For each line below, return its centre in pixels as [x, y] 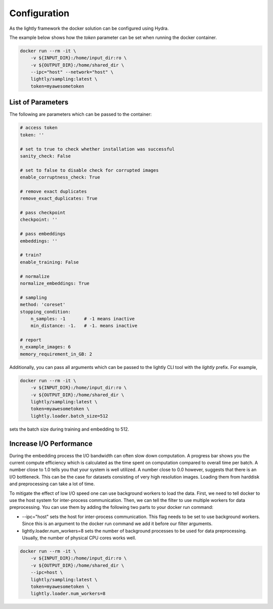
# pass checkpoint [43, 213]
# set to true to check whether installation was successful [97, 149]
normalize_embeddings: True [55, 283]
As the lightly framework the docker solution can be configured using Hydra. [89, 28]
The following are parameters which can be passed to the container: [80, 114]
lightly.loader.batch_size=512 [69, 416]
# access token [39, 128]
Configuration [39, 13]
